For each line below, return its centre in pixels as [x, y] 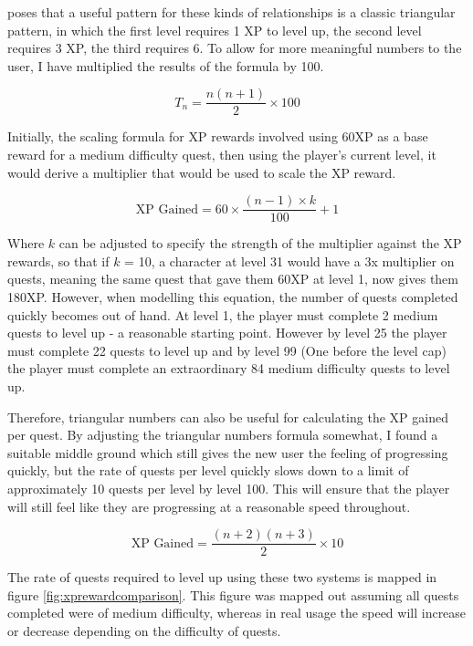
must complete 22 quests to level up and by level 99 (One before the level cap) [227, 350]
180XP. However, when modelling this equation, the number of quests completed [233, 297]
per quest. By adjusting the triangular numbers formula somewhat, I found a [223, 435]
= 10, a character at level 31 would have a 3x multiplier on [289, 260]
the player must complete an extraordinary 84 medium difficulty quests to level [229, 368]
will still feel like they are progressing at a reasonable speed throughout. [209, 506]
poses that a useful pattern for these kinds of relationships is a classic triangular [231, 12]
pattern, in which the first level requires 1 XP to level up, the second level [215, 30]
